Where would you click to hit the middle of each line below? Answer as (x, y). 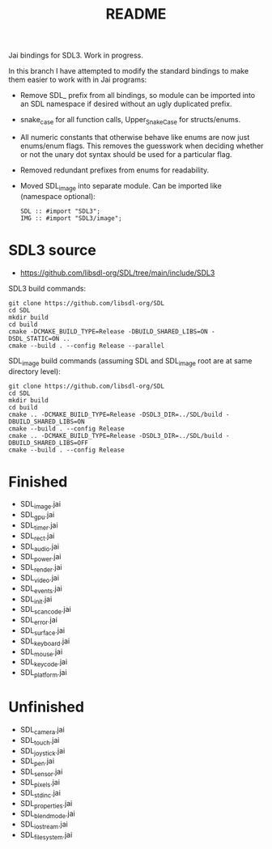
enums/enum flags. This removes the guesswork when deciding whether (142, 146)
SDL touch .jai (40, 741)
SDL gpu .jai (37, 516)
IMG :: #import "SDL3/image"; (71, 218)
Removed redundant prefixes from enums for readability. (115, 170)
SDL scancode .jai (45, 610)
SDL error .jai (39, 621)
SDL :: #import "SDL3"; (60, 211)
